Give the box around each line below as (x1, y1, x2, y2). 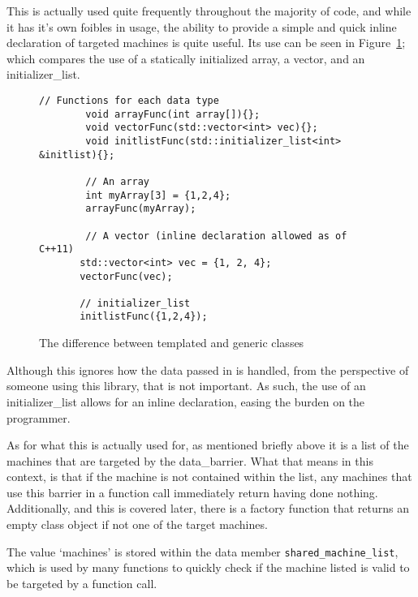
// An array (85, 175, 150, 187)
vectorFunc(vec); (80, 270, 173, 282)
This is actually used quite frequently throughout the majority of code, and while (6, 2, 412, 19)
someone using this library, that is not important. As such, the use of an (6, 377, 366, 394)
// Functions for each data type (39, 94, 219, 106)
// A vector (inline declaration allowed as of (85, 230, 347, 242)
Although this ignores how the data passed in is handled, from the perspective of (6, 361, 409, 378)
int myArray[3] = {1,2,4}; (85, 189, 231, 201)
